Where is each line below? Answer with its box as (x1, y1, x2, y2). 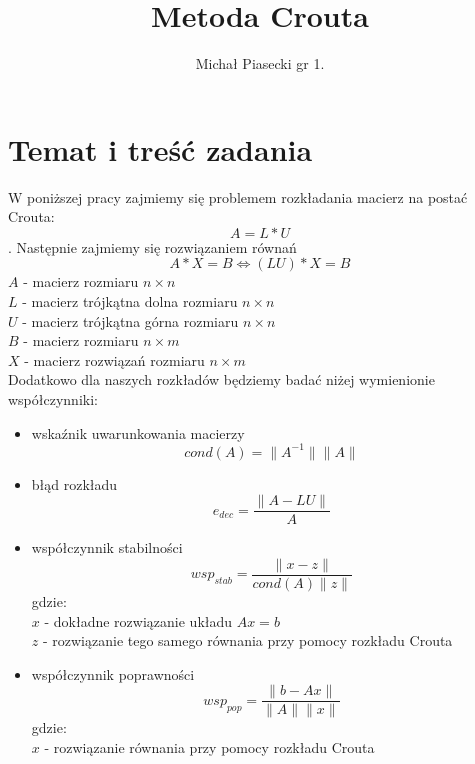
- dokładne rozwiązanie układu (44, 610, 233, 631)
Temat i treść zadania (8, 128, 313, 169)
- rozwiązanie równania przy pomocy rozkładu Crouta (44, 737, 375, 758)
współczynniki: (8, 389, 98, 409)
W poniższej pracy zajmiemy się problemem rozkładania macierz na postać (8, 186, 468, 207)
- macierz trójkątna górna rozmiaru (22, 310, 239, 331)
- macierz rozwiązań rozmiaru (24, 349, 205, 370)
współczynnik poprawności (31, 663, 195, 684)
